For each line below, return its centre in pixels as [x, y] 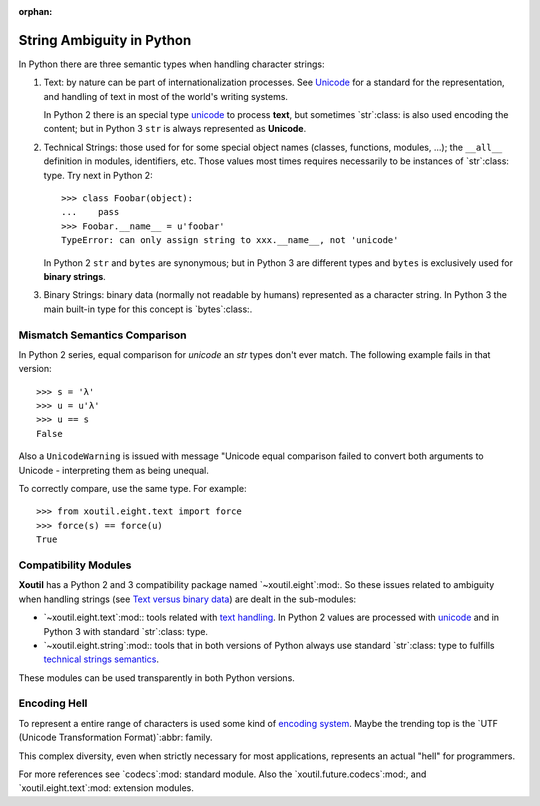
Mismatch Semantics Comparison [102, 335]
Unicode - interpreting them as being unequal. [113, 470]
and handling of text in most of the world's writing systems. [166, 96]
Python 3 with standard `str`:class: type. [126, 631]
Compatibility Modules [75, 565]
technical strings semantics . [101, 659]
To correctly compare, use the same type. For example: [132, 489]
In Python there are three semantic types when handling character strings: [171, 64]
